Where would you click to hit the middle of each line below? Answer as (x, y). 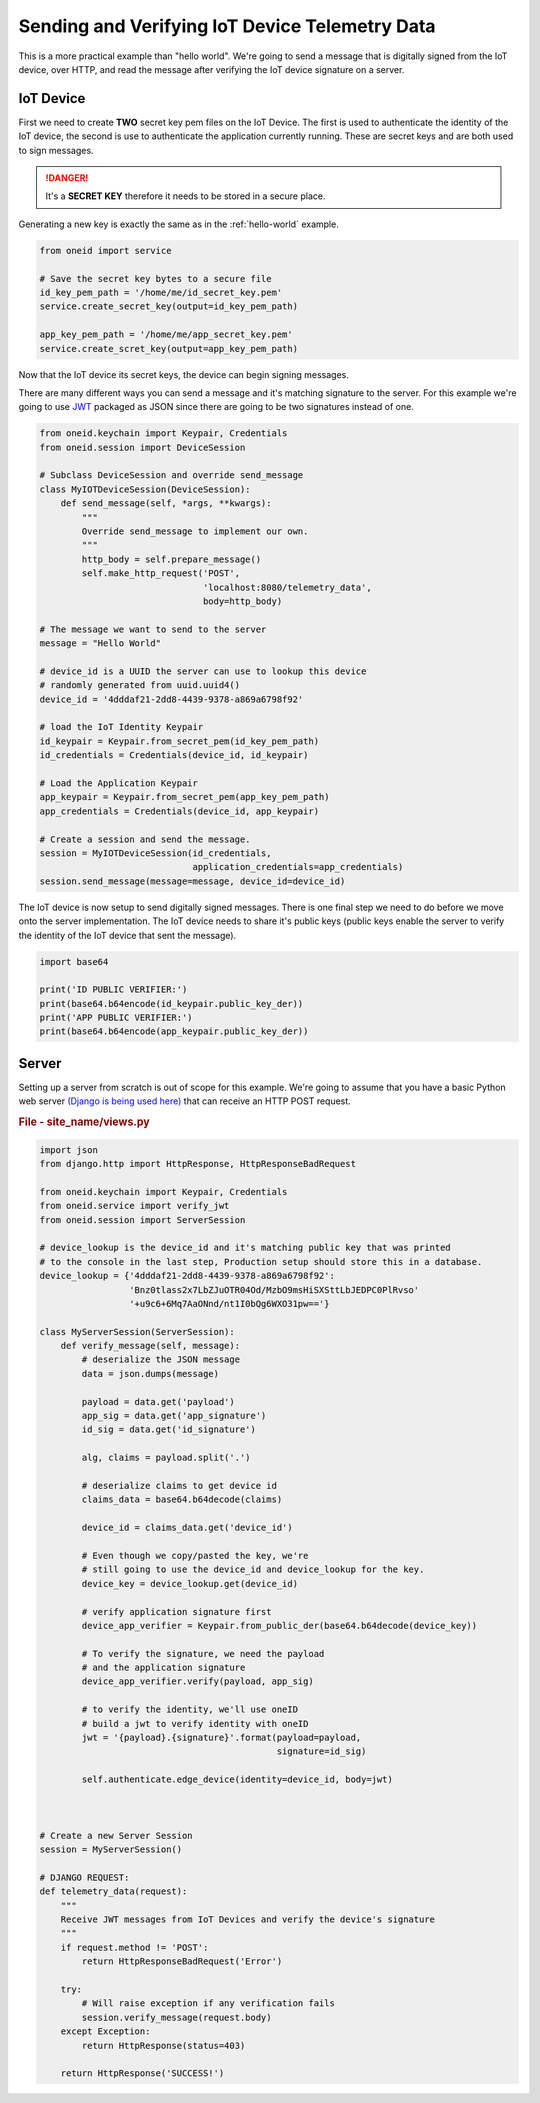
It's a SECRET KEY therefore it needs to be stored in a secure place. (185, 196)
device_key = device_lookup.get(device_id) (190, 1583)
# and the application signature (163, 1668)
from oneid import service (105, 250)
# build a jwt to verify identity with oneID (195, 1723)
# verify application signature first (176, 1611)
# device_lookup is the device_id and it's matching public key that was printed (245, 1248)
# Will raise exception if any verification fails (208, 2003)
